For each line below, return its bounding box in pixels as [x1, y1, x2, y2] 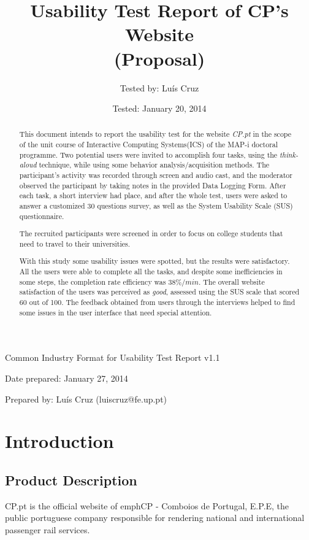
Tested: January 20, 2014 [112, 102, 207, 115]
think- [280, 149, 299, 160]
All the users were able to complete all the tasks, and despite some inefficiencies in [19, 266, 283, 277]
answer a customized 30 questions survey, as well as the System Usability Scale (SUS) [19, 201, 293, 211]
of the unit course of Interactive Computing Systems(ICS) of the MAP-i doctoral [19, 139, 278, 150]
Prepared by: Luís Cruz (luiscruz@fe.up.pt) [5, 392, 167, 405]
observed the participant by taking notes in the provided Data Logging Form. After [19, 180, 286, 190]
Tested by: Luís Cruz [120, 81, 199, 94]
